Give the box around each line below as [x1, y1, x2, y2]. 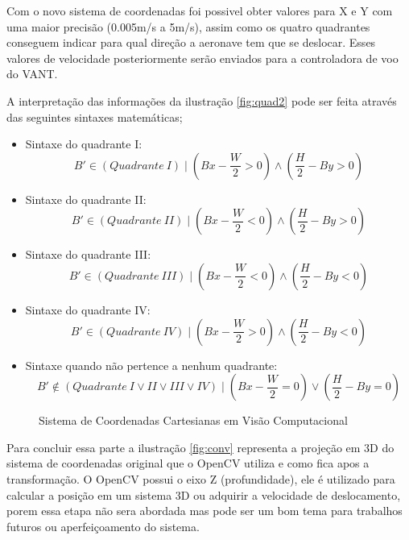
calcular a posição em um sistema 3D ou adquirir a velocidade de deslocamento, [6, 486, 401, 503]
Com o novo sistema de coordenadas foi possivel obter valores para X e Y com [6, 2, 393, 19]
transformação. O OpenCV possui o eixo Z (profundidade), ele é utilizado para [6, 470, 395, 487]
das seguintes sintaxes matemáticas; [6, 108, 183, 125]
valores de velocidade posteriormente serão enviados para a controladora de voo [6, 49, 399, 66]
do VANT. [6, 65, 58, 82]
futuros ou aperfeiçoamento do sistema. [6, 517, 200, 534]
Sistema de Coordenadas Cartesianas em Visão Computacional [39, 412, 348, 429]
